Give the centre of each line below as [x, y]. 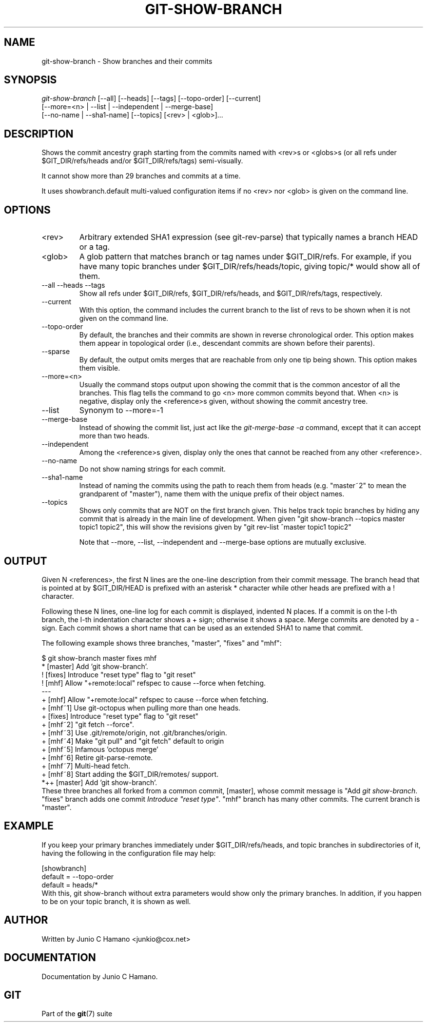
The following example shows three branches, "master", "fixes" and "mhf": [162, 643]
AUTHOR [26, 920]
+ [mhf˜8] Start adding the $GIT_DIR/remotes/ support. [130, 774]
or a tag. [95, 247]
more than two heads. [114, 436]
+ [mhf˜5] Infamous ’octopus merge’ [100, 749]
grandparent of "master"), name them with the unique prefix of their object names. [212, 494]
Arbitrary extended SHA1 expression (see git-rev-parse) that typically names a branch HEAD [249, 237]
